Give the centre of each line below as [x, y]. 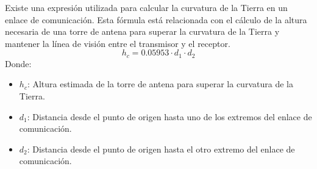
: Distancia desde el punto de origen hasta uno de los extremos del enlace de [169, 116]
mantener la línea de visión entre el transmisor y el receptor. [118, 43]
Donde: [18, 63]
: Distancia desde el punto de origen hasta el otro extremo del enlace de [161, 149]
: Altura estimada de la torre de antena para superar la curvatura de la [160, 84]
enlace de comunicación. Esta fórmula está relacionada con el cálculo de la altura [156, 19]
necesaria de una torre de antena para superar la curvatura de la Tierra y [142, 31]
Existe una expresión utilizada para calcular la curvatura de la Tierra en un [146, 7]
